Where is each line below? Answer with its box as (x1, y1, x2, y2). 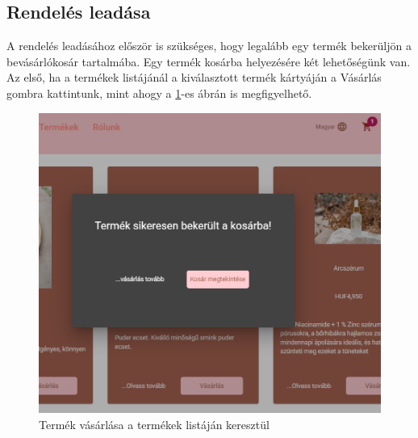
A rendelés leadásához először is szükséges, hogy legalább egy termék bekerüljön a (6, 37, 412, 54)
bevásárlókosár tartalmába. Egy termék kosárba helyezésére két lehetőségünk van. (6, 53, 411, 69)
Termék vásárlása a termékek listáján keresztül (39, 415, 270, 432)
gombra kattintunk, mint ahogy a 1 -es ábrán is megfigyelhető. (6, 84, 312, 101)
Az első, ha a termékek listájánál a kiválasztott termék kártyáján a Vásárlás (6, 69, 382, 86)
